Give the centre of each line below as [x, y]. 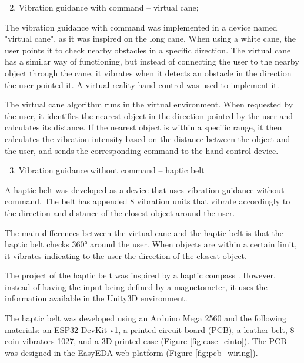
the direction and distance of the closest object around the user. [120, 212]
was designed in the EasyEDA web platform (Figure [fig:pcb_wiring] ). [131, 352]
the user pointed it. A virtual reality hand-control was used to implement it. [142, 84]
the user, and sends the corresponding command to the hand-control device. [142, 150]
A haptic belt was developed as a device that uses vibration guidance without [145, 189]
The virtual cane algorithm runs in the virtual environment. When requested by [149, 104]
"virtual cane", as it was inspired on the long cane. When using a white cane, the [151, 38]
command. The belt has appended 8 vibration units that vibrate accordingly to [148, 201]
